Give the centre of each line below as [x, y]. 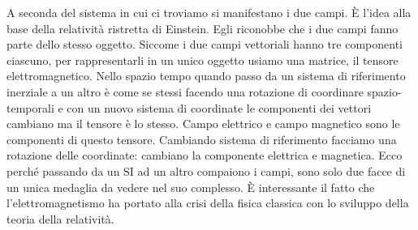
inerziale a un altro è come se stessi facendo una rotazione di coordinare [185, 91]
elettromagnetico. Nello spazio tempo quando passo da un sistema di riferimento [206, 76]
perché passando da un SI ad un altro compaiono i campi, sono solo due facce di [206, 170]
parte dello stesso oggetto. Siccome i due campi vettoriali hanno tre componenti [205, 44]
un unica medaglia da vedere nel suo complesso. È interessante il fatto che [191, 187]
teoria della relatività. [60, 218]
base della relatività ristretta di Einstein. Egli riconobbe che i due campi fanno [203, 28]
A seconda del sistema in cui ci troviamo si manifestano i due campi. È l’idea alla [209, 12]
